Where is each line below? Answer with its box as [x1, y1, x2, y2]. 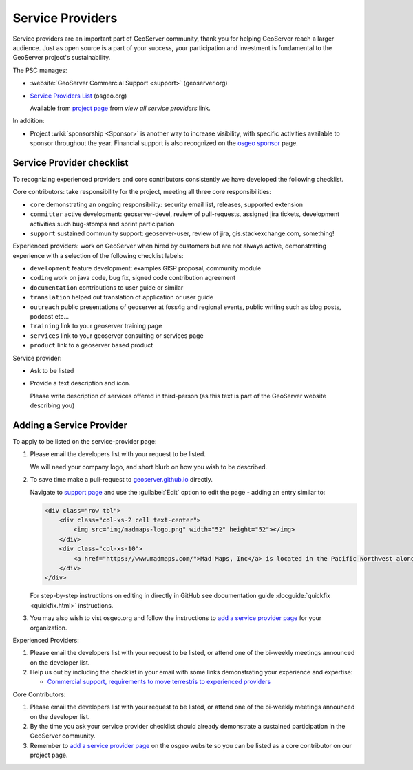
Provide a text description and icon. [30, 379, 131, 387]
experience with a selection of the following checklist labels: [12, 251, 184, 259]
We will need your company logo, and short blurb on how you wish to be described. [30, 462, 268, 471]
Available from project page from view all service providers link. [30, 104, 211, 112]
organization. [30, 623, 67, 632]
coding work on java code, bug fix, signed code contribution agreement [30, 274, 236, 282]
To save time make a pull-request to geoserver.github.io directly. [30, 475, 213, 484]
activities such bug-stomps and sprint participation [30, 220, 175, 228]
